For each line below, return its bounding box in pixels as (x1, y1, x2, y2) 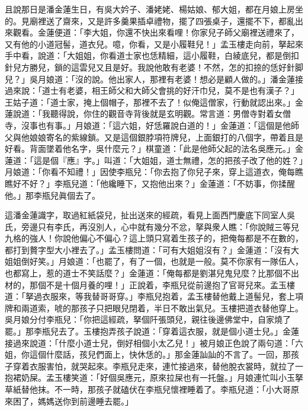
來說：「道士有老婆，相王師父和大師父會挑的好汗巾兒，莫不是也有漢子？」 (12, 84, 299, 97)
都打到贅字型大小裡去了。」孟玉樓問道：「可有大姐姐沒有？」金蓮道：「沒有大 (5, 243, 299, 256)
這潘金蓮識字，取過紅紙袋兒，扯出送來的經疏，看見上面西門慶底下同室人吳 (5, 209, 295, 221)
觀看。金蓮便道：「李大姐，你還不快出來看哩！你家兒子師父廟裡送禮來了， (12, 26, 299, 39)
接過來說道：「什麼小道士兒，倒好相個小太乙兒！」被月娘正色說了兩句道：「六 (5, 336, 303, 349)
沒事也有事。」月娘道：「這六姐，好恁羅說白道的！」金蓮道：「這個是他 (21, 119, 291, 131)
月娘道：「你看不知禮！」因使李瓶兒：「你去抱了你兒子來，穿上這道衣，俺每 (5, 165, 295, 178)
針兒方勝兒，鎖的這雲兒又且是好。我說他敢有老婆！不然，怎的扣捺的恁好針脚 (5, 60, 303, 73)
